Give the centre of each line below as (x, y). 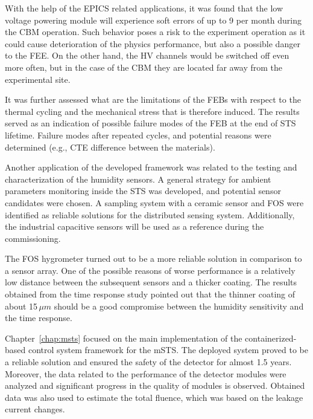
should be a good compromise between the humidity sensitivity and (179, 306)
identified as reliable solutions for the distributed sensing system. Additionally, (150, 214)
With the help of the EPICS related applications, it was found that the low (144, 8)
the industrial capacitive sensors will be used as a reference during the (134, 226)
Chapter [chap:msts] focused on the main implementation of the (124, 338)
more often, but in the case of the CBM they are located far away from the (144, 67)
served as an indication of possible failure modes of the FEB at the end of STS (150, 123)
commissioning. (33, 238)
